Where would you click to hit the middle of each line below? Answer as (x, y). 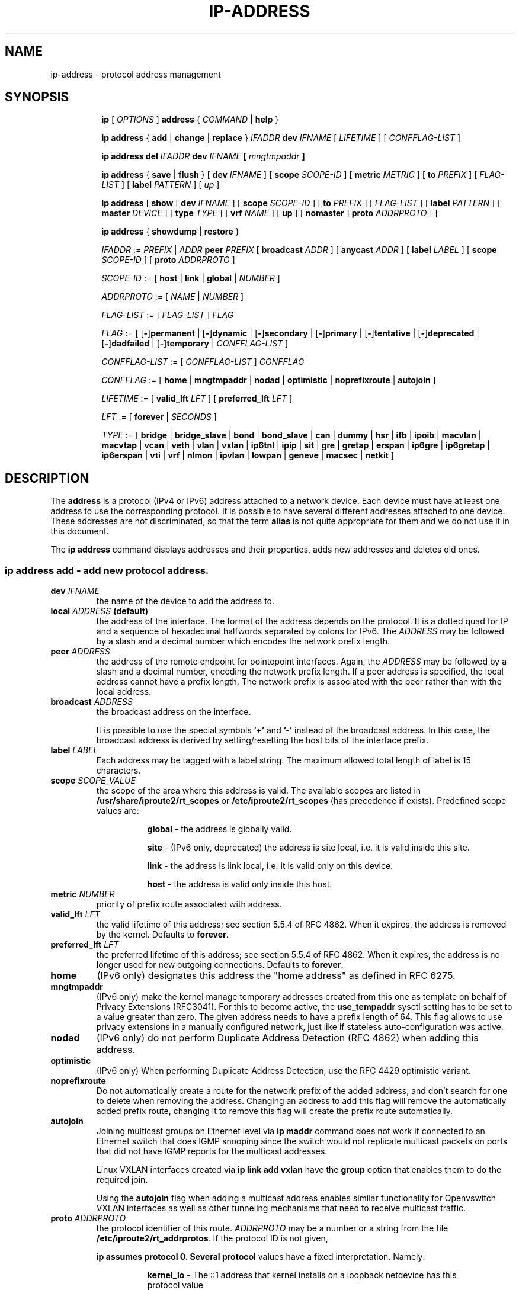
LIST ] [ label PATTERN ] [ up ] (161, 185)
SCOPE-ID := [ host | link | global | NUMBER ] (191, 278)
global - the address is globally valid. (220, 829)
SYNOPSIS (37, 97)
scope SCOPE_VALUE (93, 781)
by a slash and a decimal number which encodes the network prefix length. (243, 641)
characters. (118, 771)
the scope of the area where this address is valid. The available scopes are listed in (259, 791)
